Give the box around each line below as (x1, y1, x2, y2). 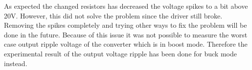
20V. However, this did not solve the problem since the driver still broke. (4, 10, 223, 20)
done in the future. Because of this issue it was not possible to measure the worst (4, 29, 248, 39)
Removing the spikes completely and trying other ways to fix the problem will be (4, 20, 247, 30)
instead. (4, 58, 27, 68)
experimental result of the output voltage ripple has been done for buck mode (4, 48, 237, 58)
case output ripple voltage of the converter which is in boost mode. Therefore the (4, 39, 248, 49)
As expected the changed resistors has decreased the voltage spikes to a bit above (4, 1, 248, 11)
